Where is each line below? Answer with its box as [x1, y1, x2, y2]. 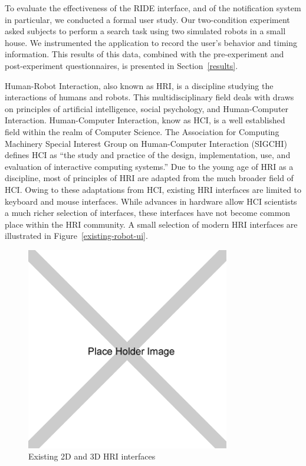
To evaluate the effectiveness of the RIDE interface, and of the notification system [5, 2, 301, 14]
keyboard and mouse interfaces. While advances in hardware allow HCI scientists [5, 195, 297, 207]
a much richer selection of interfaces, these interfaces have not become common [5, 206, 291, 219]
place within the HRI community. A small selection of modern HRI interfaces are [5, 218, 298, 230]
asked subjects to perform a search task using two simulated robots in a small [5, 25, 286, 37]
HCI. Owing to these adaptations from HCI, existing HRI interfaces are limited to [5, 183, 302, 195]
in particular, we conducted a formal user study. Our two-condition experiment [5, 13, 290, 25]
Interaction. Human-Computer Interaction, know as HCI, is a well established [5, 114, 285, 126]
